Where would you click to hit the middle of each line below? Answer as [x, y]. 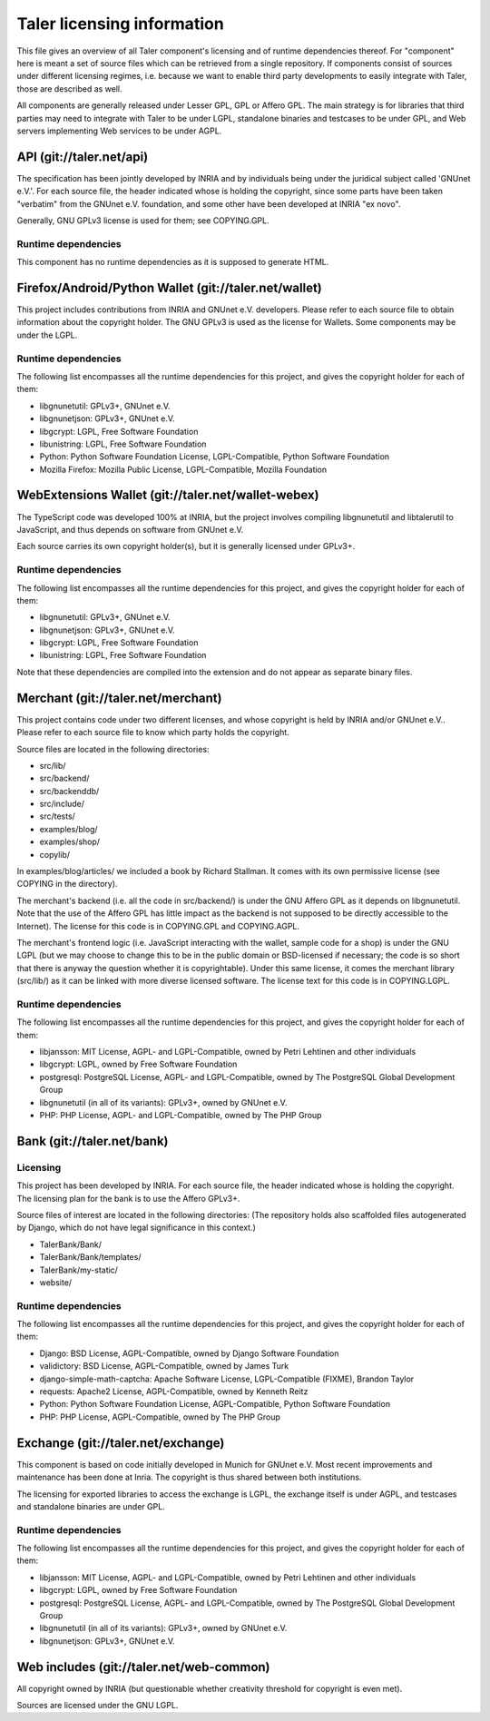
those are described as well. [69, 89]
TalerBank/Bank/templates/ [90, 1257]
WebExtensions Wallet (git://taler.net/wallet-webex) [168, 495]
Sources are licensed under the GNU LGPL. [98, 1706]
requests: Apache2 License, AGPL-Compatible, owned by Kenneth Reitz [174, 1392]
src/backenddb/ [69, 791]
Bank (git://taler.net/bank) [93, 1141]
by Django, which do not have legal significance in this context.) [136, 1228]
